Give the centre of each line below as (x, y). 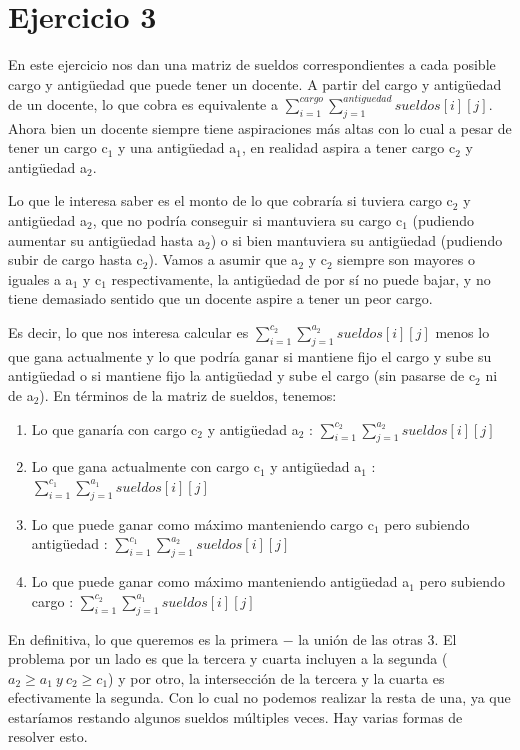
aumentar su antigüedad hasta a (106, 239)
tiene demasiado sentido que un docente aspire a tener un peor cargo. (220, 298)
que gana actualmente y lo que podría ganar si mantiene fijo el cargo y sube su (250, 355)
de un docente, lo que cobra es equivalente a (143, 103)
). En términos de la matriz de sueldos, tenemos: (188, 394)
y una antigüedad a (177, 147)
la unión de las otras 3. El (377, 638)
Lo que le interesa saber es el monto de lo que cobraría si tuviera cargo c (230, 200)
